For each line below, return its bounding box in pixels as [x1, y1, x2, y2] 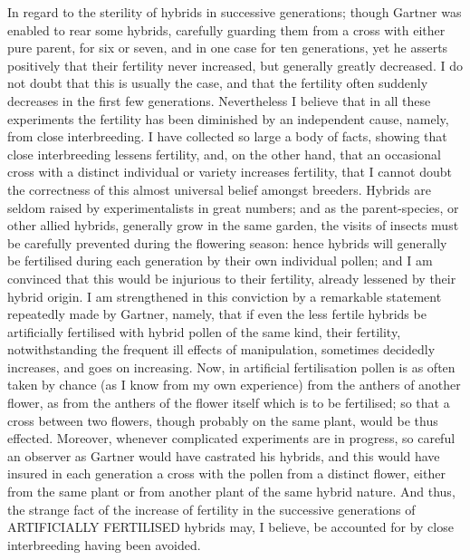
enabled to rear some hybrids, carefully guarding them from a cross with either [7, 20, 446, 39]
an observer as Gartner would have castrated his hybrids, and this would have [7, 446, 440, 465]
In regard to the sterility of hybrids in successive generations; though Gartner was [7, 3, 462, 21]
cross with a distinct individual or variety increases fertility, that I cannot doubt [7, 162, 453, 181]
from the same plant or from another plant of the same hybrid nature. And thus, [7, 482, 456, 501]
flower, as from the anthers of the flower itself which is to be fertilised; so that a [7, 393, 450, 412]
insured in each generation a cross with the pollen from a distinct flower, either [7, 464, 446, 483]
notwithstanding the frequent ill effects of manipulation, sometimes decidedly [7, 340, 436, 359]
